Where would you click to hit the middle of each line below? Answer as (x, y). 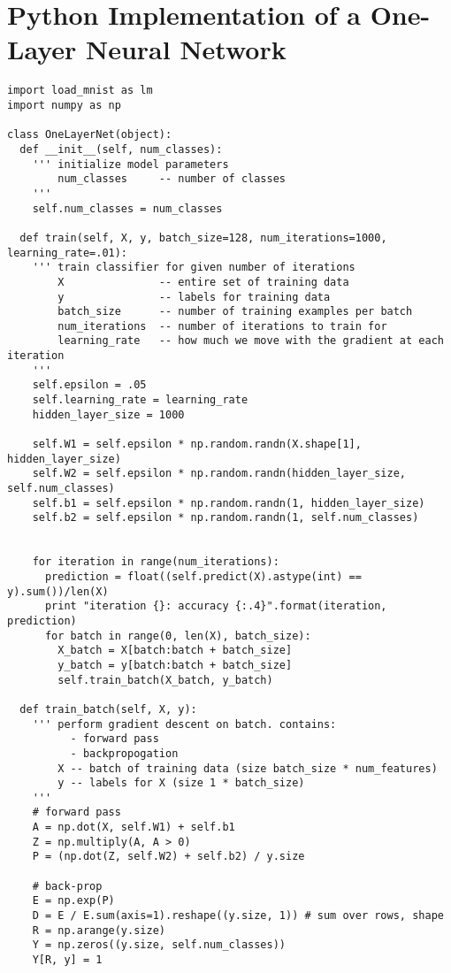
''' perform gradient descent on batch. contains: (184, 724)
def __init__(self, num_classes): (121, 149)
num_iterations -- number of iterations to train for (222, 326)
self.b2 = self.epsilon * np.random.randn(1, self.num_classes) (225, 518)
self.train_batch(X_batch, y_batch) (165, 680)
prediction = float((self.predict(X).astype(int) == (203, 576)
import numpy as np (64, 105)
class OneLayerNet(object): (90, 135)
